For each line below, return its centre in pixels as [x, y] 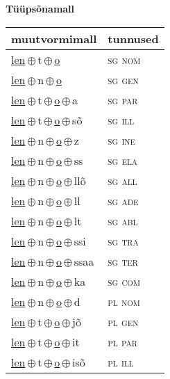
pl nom [124, 301]
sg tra [123, 241]
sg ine [122, 140]
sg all [122, 180]
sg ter [123, 261]
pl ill [121, 362]
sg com [124, 281]
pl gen [123, 321]
